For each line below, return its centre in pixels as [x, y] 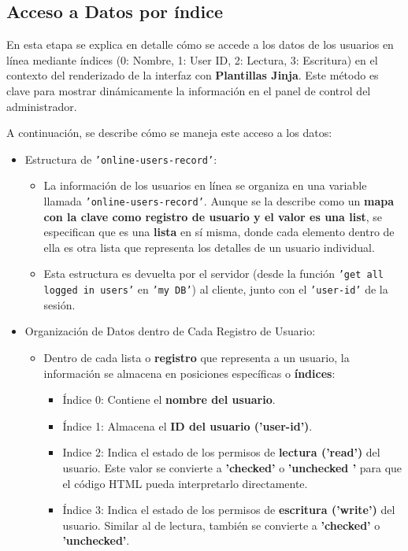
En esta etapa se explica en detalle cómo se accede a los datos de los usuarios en [200, 44]
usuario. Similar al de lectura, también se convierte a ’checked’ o [221, 525]
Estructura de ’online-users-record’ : [121, 159]
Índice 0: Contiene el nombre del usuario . [169, 399]
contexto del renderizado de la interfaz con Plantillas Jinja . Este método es [193, 75]
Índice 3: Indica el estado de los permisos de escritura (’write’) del [229, 510]
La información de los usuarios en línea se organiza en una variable [205, 185]
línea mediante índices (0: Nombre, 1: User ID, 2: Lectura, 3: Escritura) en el [192, 59]
